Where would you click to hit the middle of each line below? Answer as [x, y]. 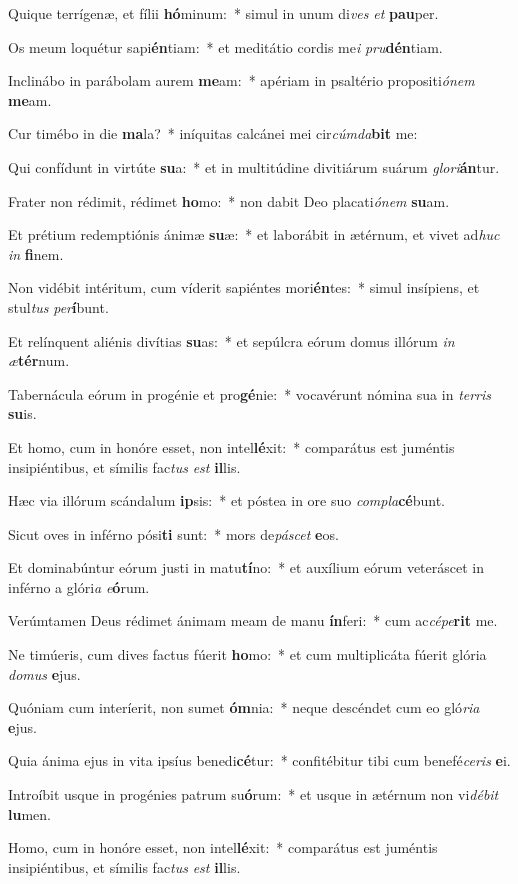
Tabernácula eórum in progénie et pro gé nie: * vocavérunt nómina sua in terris [250, 393]
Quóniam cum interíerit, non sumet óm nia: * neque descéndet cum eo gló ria [244, 707]
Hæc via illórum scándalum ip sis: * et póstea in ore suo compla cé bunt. [227, 500]
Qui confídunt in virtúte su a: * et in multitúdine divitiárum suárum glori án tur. [254, 166]
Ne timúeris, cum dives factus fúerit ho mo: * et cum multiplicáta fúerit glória [247, 654]
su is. [22, 413]
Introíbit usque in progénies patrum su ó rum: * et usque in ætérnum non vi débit [253, 794]
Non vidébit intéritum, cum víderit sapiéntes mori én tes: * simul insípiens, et [244, 287]
